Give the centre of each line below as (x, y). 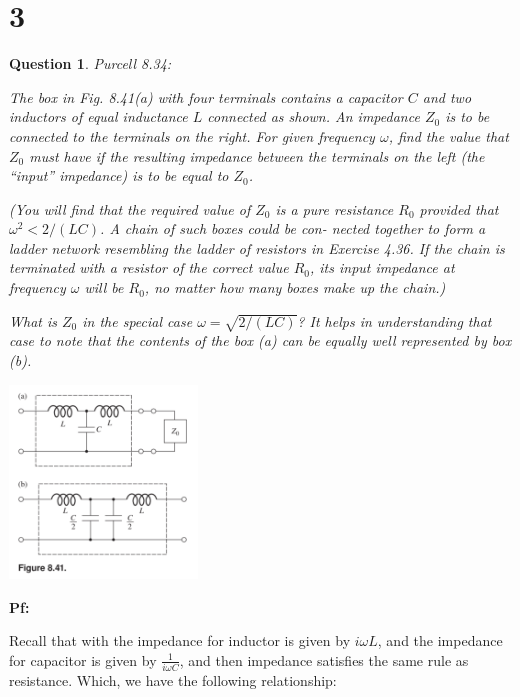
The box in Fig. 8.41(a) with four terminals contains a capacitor (206, 96)
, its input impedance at (382, 267)
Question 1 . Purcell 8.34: (90, 63)
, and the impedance (440, 640)
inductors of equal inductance (98, 116)
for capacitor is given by (83, 659)
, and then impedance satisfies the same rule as (324, 659)
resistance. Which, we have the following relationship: (173, 680)
